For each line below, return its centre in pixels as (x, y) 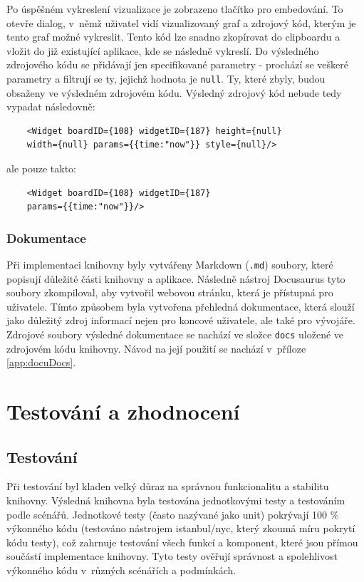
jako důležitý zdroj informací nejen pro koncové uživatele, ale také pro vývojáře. (181, 320)
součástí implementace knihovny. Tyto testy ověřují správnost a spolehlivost (172, 556)
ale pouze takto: (41, 168)
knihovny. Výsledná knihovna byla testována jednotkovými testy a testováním (176, 500)
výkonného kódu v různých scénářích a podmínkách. (121, 570)
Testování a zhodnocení (123, 411)
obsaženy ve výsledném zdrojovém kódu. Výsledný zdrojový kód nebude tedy (174, 92)
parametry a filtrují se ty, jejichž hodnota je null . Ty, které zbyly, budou (166, 78)
